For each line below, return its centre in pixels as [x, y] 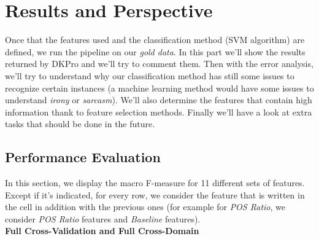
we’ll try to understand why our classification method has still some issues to [150, 75]
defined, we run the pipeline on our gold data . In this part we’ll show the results [155, 51]
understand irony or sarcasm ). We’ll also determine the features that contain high [159, 100]
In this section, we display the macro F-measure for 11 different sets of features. [155, 183]
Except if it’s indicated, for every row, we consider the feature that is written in [155, 194]
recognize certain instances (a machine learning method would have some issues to [159, 88]
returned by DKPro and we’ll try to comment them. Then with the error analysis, [159, 64]
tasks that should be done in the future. [80, 124]
